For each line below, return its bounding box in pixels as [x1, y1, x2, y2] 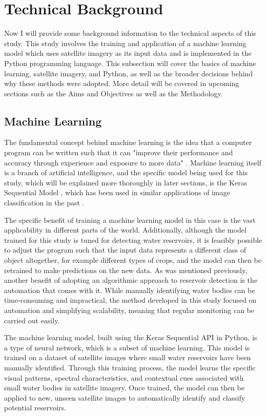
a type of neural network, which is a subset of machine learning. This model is [4, 342, 250, 352]
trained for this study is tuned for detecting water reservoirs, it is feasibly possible [4, 234, 262, 245]
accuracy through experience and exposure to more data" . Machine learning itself [4, 157, 261, 168]
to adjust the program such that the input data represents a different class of [4, 244, 246, 255]
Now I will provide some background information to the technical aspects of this [4, 28, 256, 38]
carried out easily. [4, 315, 60, 325]
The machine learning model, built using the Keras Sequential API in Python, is [4, 332, 257, 343]
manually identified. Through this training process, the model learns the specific [4, 362, 256, 372]
